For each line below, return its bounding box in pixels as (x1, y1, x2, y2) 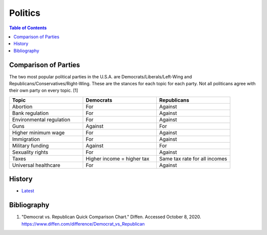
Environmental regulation (12, 116, 71, 123)
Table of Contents (9, 25, 47, 31)
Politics (9, 7, 41, 18)
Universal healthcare (12, 162, 60, 169)
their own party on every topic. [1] (9, 87, 79, 94)
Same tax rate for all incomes (159, 155, 227, 162)
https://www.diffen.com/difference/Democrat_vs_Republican (21, 221, 145, 227)
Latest (21, 188, 35, 194)
